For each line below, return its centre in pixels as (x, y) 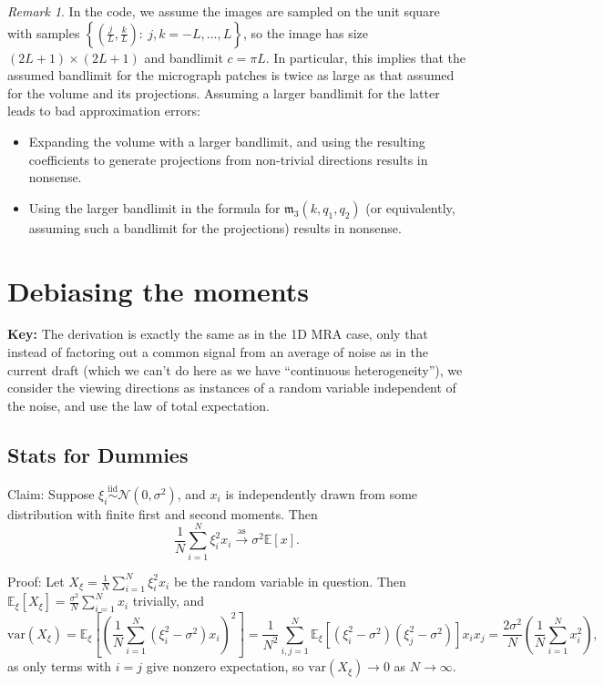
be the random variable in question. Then (290, 581)
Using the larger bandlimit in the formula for (154, 207)
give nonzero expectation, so (225, 666)
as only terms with (60, 666)
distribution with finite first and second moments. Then (163, 513)
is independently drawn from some (322, 493)
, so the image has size (305, 32)
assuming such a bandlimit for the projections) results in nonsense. (215, 227)
